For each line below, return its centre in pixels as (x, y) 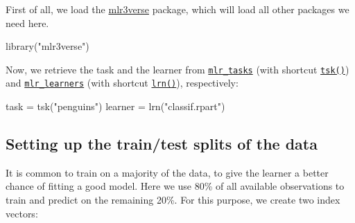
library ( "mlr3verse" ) (47, 46)
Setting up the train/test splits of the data (162, 144)
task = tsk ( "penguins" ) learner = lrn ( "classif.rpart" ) (115, 106)
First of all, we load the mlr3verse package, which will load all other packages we (177, 9)
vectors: (22, 213)
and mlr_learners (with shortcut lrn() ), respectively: (122, 83)
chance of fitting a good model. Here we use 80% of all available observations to (175, 186)
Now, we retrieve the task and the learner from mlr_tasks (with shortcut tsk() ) (177, 69)
